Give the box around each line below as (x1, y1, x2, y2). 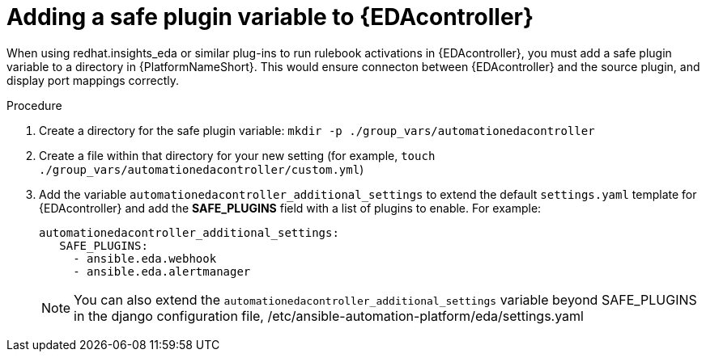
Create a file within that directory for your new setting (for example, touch (39, 148, 436, 162)
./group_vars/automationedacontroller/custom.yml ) (39, 162, 364, 176)
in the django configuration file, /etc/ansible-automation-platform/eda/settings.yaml (74, 307, 584, 324)
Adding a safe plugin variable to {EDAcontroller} (6, 3, 534, 31)
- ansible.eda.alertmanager (73, 264, 251, 278)
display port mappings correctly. (6, 73, 180, 87)
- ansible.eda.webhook (73, 251, 217, 265)
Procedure (6, 98, 62, 112)
